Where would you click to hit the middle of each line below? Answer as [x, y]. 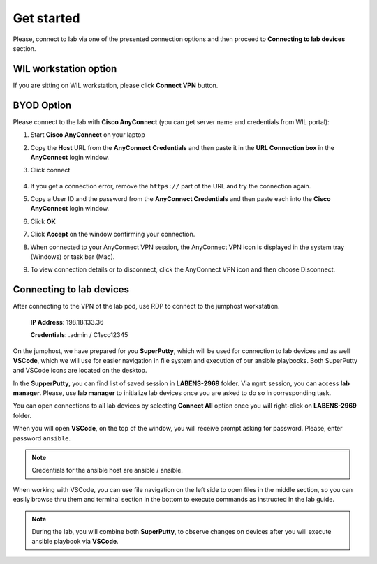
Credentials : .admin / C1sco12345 [79, 335]
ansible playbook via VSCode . [75, 542]
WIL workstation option [65, 69]
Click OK [43, 221]
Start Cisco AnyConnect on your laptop [88, 135]
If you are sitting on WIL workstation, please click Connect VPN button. [116, 85]
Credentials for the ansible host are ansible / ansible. [107, 470]
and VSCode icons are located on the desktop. [80, 371]
